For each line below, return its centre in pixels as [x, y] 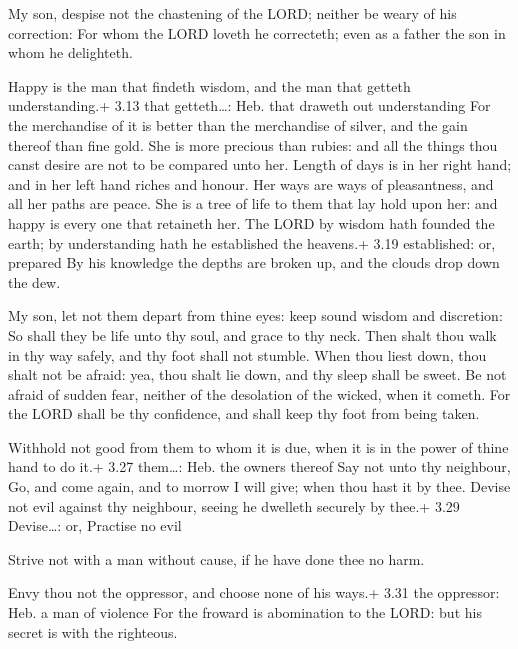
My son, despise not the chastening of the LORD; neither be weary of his [232, 13]
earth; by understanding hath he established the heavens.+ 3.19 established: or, [252, 242]
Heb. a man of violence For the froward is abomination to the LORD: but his [245, 612]
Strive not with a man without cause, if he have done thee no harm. [216, 558]
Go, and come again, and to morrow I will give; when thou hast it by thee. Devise [259, 486]
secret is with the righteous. [93, 631]
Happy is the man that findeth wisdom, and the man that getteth [209, 85]
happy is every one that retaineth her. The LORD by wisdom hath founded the [251, 222]
